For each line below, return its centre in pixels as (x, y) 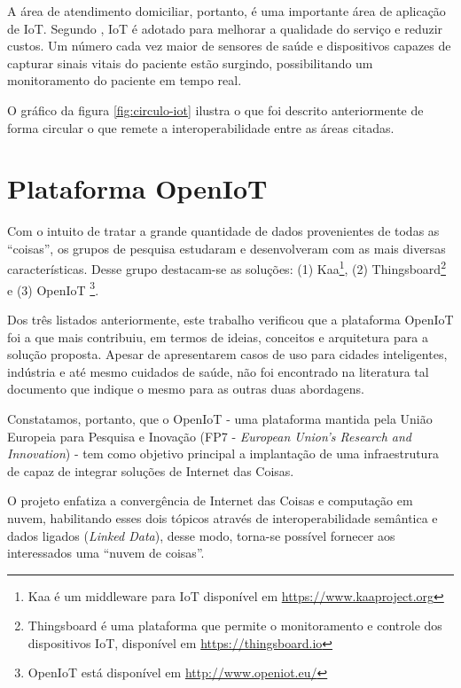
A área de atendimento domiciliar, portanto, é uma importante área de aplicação (227, 11)
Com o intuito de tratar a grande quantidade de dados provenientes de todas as (223, 231)
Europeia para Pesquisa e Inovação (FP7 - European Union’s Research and (210, 436)
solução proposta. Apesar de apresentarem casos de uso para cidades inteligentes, (227, 354)
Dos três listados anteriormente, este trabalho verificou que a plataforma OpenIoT (230, 319)
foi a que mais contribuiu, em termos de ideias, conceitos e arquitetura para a (218, 336)
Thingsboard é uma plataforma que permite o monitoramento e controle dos (235, 625)
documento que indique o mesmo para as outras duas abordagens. (186, 389)
